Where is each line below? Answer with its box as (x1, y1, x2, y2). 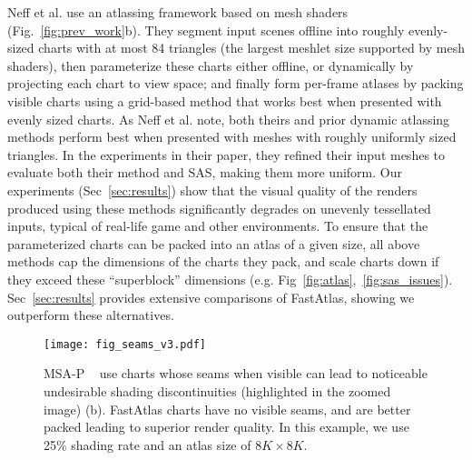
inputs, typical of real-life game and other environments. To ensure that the (7, 216, 428, 235)
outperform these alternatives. (7, 305, 174, 325)
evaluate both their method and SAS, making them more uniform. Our (7, 163, 402, 182)
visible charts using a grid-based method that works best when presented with (7, 91, 442, 110)
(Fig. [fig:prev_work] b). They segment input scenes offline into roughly (7, 20, 405, 39)
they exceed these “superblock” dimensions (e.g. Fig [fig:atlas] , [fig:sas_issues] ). (7, 269, 453, 288)
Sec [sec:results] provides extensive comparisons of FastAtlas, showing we (7, 287, 415, 306)
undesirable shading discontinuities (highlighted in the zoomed (44, 381, 391, 400)
